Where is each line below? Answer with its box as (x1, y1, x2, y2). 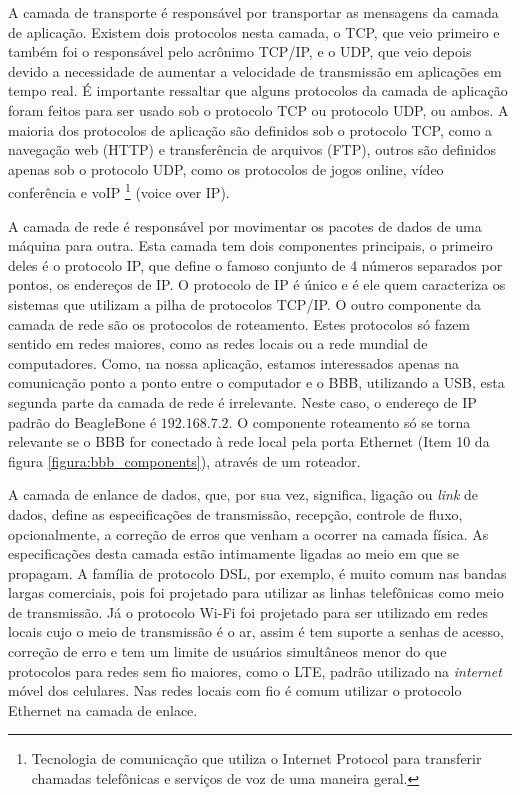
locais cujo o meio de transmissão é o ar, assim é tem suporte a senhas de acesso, (8, 621, 504, 642)
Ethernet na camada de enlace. (8, 699, 198, 720)
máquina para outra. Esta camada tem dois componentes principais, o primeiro (8, 235, 493, 256)
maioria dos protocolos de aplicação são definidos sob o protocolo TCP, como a (8, 119, 493, 140)
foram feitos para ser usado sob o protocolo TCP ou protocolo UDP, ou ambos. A (8, 99, 509, 120)
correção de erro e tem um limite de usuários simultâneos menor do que (8, 641, 447, 662)
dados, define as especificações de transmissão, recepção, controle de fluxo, (8, 503, 463, 524)
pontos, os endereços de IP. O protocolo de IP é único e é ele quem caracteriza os (8, 274, 506, 295)
